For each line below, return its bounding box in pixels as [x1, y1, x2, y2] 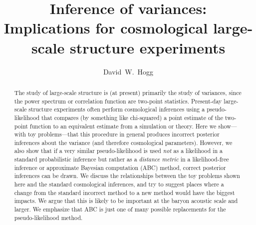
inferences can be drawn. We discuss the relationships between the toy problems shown [14, 171, 240, 180]
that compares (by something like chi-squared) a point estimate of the [41, 113, 223, 121]
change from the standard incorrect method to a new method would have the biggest [14, 188, 235, 196]
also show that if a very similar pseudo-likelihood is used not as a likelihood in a [14, 146, 223, 155]
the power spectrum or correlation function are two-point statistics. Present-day [14, 96, 222, 105]
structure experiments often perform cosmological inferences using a [28, 105, 205, 113]
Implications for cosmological [3, 17, 208, 38]
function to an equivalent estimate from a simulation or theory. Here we [29, 121, 217, 130]
